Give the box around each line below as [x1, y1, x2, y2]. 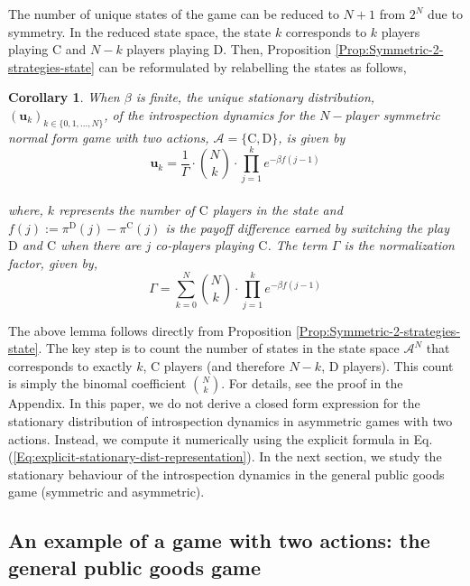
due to [428, 5, 463, 23]
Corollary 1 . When [8, 88, 120, 107]
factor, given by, [8, 253, 97, 272]
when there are [60, 236, 142, 255]
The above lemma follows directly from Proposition [8, 321, 292, 340]
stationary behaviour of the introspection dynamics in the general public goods [8, 464, 445, 483]
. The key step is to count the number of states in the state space [38, 339, 400, 358]
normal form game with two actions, [8, 127, 209, 146]
